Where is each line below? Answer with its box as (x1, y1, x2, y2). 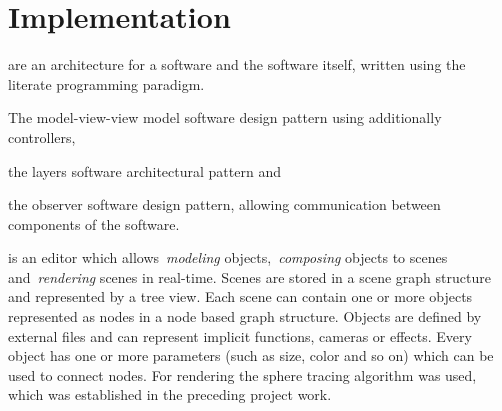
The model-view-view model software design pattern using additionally (8, 107, 442, 128)
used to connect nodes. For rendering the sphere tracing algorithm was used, (8, 364, 477, 385)
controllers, (8, 126, 76, 147)
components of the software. (8, 213, 180, 234)
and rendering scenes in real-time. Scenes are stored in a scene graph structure (8, 266, 491, 287)
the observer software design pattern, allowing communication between (8, 194, 441, 215)
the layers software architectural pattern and (8, 160, 281, 181)
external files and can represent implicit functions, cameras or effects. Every (8, 325, 472, 346)
